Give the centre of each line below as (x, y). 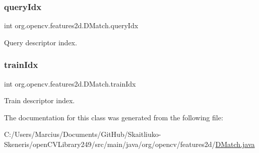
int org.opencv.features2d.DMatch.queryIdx (71, 25)
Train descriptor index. (40, 100)
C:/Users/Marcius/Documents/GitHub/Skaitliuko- (83, 134)
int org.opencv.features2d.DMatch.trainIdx (70, 83)
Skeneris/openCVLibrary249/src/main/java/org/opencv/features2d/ (110, 144)
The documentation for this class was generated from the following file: (114, 117)
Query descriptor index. (41, 42)
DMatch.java (235, 144)
